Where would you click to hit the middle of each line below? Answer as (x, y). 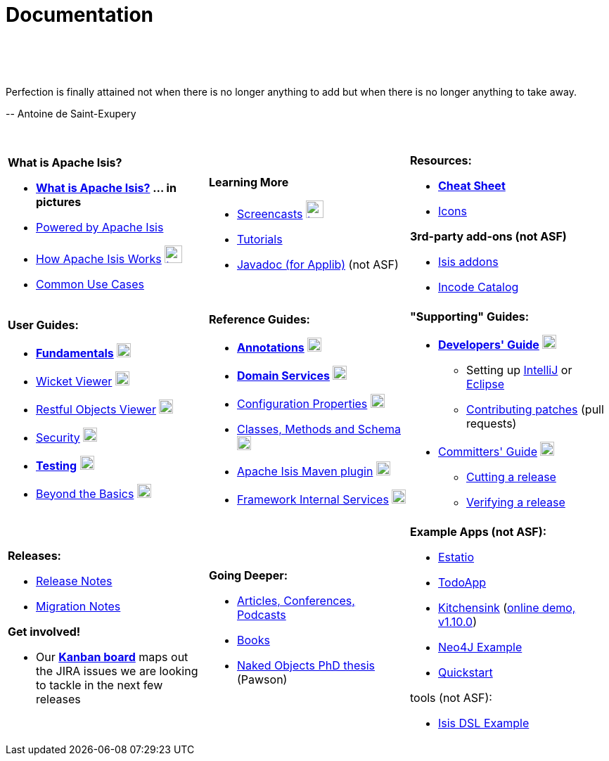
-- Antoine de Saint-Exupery (71, 113)
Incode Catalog (478, 287)
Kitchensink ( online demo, (507, 607)
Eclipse (485, 384)
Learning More (249, 183)
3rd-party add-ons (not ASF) (488, 236)
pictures (59, 202)
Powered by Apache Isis (100, 228)
